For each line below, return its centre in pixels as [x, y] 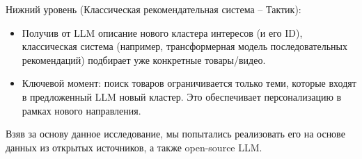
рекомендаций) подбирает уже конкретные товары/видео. [144, 59]
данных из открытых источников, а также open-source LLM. [134, 147]
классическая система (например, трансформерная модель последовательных [184, 46]
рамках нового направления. [81, 110]
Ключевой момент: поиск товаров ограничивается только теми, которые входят [189, 83]
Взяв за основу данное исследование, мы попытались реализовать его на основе [175, 134]
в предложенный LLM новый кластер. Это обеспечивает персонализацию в [182, 96]
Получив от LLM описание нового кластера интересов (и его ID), [162, 32]
